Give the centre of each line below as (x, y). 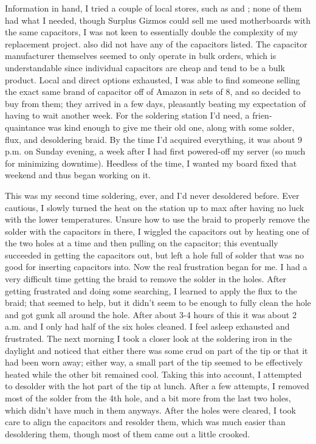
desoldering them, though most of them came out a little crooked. (128, 433)
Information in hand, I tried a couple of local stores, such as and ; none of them (153, 8)
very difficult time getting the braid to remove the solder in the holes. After (146, 279)
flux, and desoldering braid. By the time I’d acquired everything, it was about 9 (153, 139)
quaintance (25, 127)
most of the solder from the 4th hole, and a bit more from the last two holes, (148, 398)
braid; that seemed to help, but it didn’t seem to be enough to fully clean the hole (158, 303)
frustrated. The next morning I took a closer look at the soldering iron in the (149, 338)
